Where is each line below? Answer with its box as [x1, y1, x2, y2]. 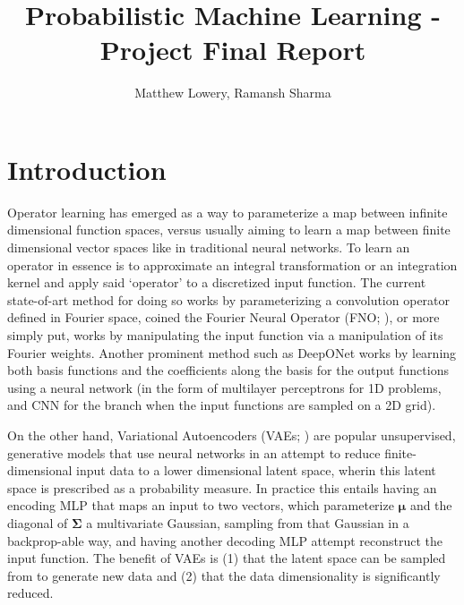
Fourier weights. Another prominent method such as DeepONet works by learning [7, 343, 457, 362]
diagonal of [7, 513, 68, 532]
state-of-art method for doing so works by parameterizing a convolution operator [7, 290, 451, 309]
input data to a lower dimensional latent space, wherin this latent [76, 461, 436, 480]
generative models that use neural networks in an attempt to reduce [7, 443, 381, 462]
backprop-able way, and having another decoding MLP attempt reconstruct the [7, 531, 443, 550]
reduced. [7, 584, 54, 602]
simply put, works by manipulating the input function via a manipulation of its [7, 326, 443, 344]
